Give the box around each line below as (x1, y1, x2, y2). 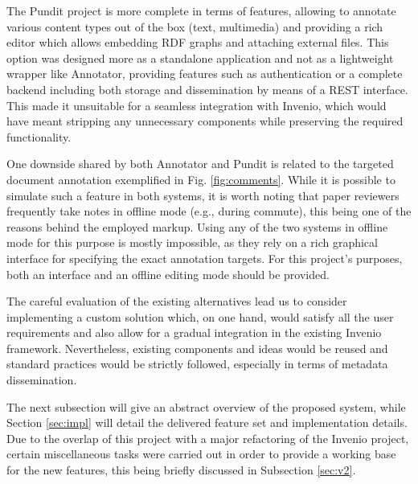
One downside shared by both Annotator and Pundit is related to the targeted (6, 155, 394, 172)
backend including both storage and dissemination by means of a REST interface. (6, 80, 408, 97)
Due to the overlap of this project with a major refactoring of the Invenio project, (6, 429, 409, 446)
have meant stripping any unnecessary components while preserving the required (6, 113, 404, 129)
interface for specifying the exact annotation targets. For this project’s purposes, (6, 249, 403, 266)
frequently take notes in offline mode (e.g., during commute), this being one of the (6, 203, 412, 219)
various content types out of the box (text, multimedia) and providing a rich (6, 18, 383, 35)
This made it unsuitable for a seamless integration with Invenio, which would (6, 96, 387, 113)
